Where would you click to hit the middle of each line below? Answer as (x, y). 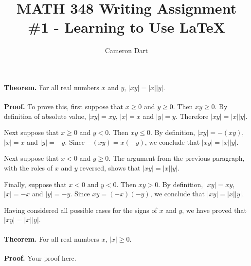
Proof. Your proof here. (40, 257)
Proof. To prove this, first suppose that (64, 106)
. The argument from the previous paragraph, (177, 158)
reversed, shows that (110, 168)
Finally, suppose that (35, 184)
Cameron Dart (126, 50)
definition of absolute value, (45, 116)
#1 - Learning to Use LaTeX (126, 27)
